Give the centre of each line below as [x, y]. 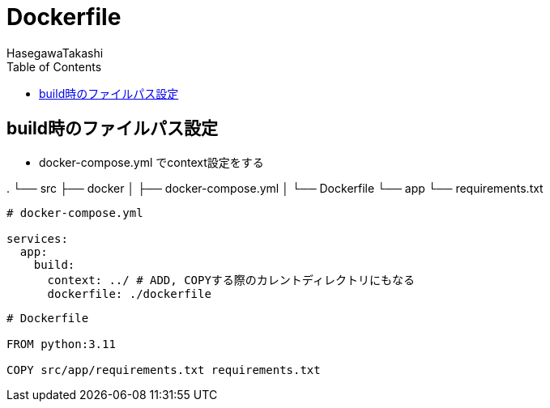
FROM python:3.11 [61, 344]
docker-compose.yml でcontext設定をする [151, 162]
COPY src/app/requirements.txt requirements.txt [164, 370]
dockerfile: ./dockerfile [129, 293]
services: [37, 238]
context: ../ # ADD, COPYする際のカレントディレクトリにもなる [231, 280]
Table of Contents [54, 66]
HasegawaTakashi [55, 53]
